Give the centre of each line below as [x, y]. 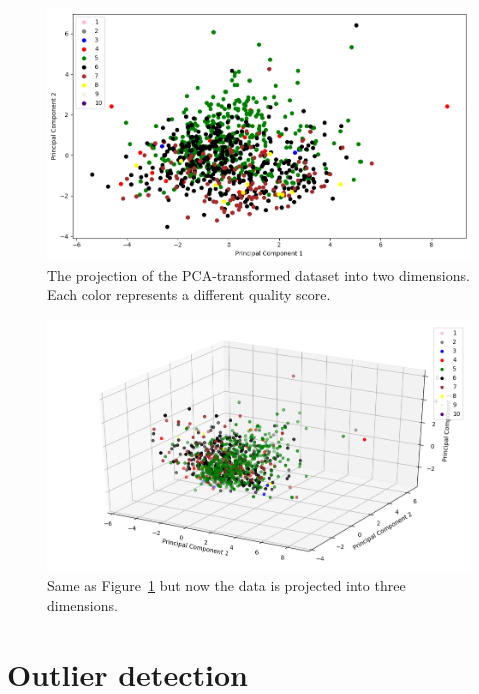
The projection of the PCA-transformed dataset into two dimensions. [258, 274]
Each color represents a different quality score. [189, 294]
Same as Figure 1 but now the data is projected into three [226, 585]
